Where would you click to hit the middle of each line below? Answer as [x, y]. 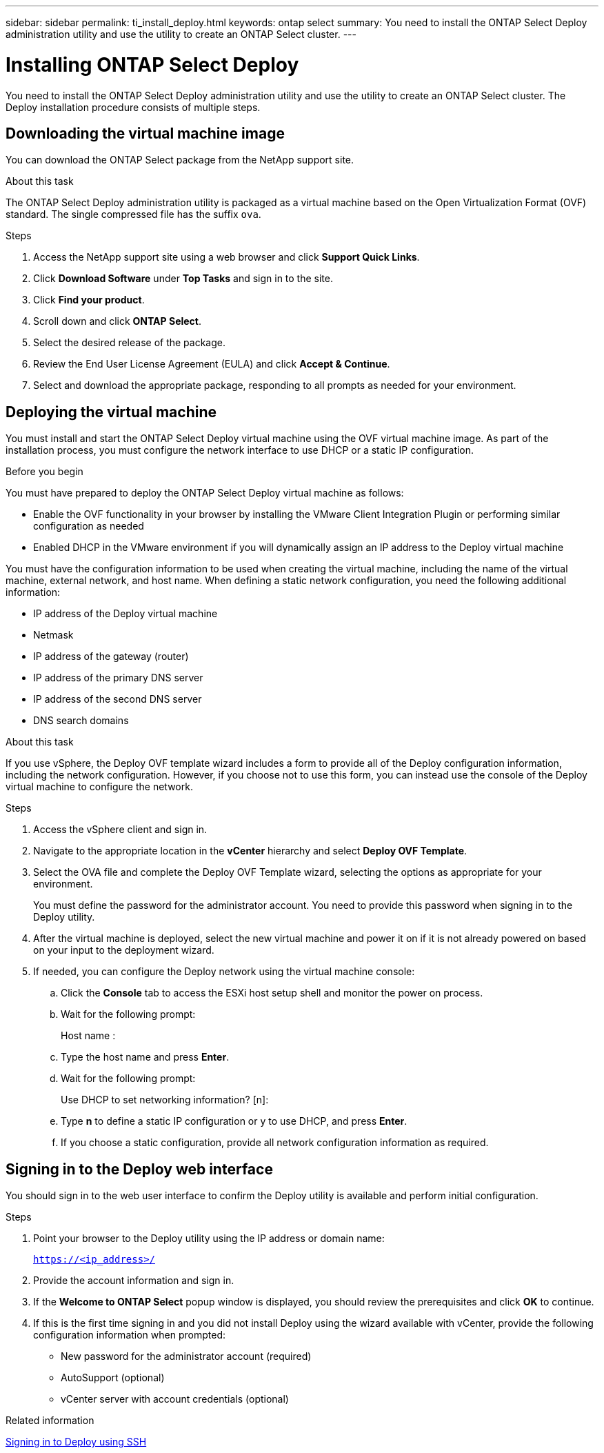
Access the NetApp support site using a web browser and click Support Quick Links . [226, 257]
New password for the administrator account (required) [186, 1356]
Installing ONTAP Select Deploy [152, 64]
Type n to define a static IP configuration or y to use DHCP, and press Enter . [234, 1121]
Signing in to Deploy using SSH [76, 1442]
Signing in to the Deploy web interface [139, 1169]
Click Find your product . [89, 300]
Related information [50, 1421]
